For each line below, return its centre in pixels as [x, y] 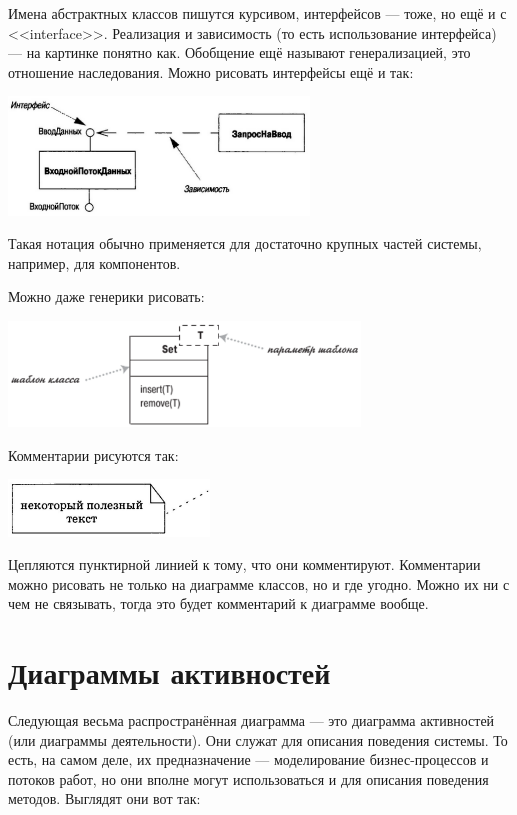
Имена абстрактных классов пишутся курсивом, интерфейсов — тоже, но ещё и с [257, 13]
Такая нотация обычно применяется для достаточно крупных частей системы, [245, 243]
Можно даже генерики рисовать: [106, 296]
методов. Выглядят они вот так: [104, 798]
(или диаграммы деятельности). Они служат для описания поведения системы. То [258, 739]
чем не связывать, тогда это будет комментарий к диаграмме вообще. [218, 603]
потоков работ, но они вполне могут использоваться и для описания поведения [248, 778]
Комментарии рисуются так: [93, 454]
